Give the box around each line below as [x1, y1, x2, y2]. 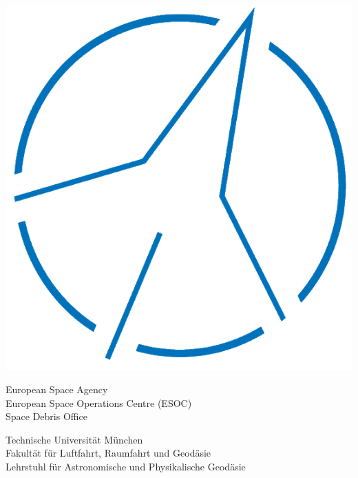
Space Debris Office [6, 409, 87, 424]
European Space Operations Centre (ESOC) [6, 395, 192, 410]
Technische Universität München [6, 432, 143, 446]
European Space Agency [6, 381, 108, 396]
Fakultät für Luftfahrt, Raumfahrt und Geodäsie [6, 446, 211, 460]
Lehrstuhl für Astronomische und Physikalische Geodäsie [6, 459, 246, 473]
